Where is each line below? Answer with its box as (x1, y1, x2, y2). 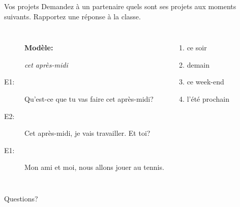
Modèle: (24, 42, 53, 53)
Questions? (4, 193, 38, 203)
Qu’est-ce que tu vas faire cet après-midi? (24, 93, 154, 104)
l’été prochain (187, 93, 229, 104)
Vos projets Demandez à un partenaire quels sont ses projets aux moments (4, 1, 236, 11)
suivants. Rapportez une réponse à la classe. (4, 11, 141, 21)
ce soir (187, 42, 207, 53)
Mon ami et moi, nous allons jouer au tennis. (24, 162, 164, 172)
